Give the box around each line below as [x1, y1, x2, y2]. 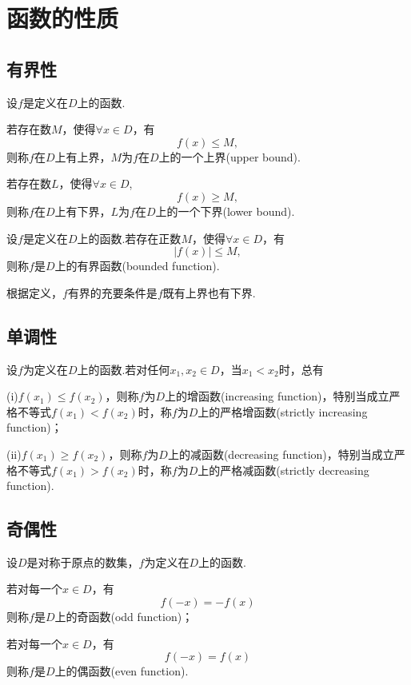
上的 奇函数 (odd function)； [54, 608, 194, 625]
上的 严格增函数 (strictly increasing [198, 403, 368, 420]
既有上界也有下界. [162, 284, 256, 301]
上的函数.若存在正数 [77, 229, 182, 246]
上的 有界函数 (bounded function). [54, 257, 220, 274]
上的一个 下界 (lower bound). [155, 202, 295, 219]
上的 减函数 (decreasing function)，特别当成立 [167, 445, 394, 462]
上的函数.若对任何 [77, 360, 170, 377]
